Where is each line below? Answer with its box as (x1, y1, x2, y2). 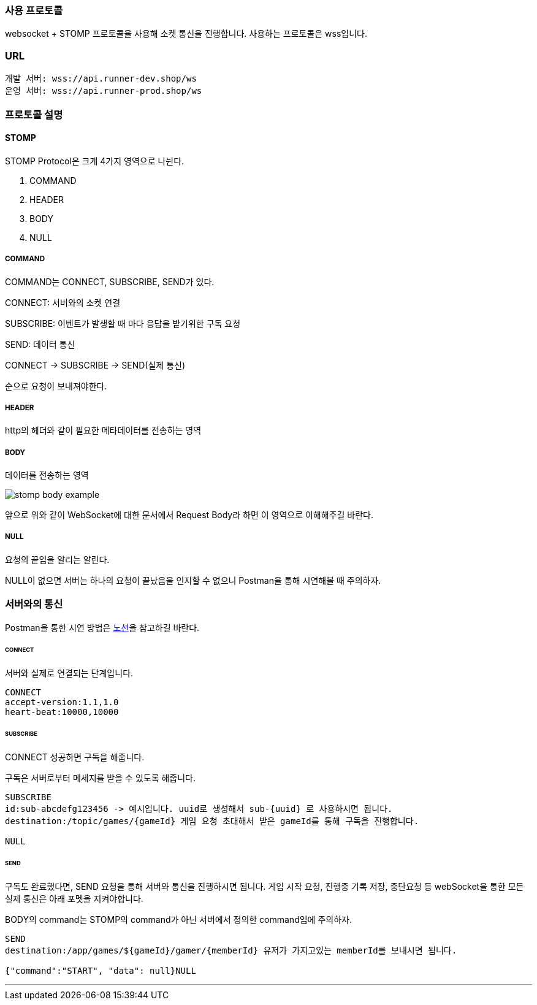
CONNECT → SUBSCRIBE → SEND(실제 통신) (5, 359, 186, 370)
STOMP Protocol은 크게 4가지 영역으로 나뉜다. (5, 155, 185, 166)
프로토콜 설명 (5, 108, 63, 121)
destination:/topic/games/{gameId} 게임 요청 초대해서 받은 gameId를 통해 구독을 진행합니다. (5, 816, 419, 826)
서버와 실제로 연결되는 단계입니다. (5, 668, 134, 679)
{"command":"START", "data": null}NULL (5, 965, 196, 976)
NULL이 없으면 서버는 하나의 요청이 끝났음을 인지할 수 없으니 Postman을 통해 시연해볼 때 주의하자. (5, 575, 381, 586)
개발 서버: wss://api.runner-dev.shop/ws (5, 74, 197, 84)
